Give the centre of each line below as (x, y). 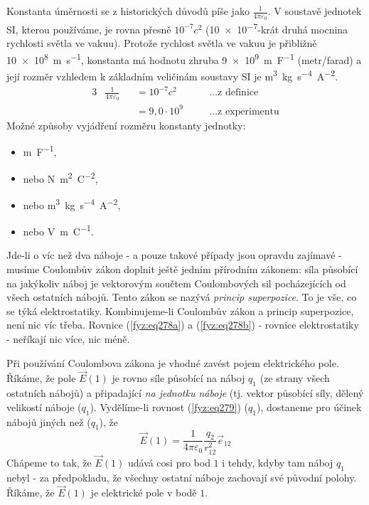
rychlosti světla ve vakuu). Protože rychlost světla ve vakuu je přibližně (162, 43)
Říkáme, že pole (41, 378)
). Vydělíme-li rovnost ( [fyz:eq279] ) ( (169, 406)
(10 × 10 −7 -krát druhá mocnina (277, 28)
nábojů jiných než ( (49, 421)
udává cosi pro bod (169, 462)
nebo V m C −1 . (58, 230)
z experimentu (248, 111)
